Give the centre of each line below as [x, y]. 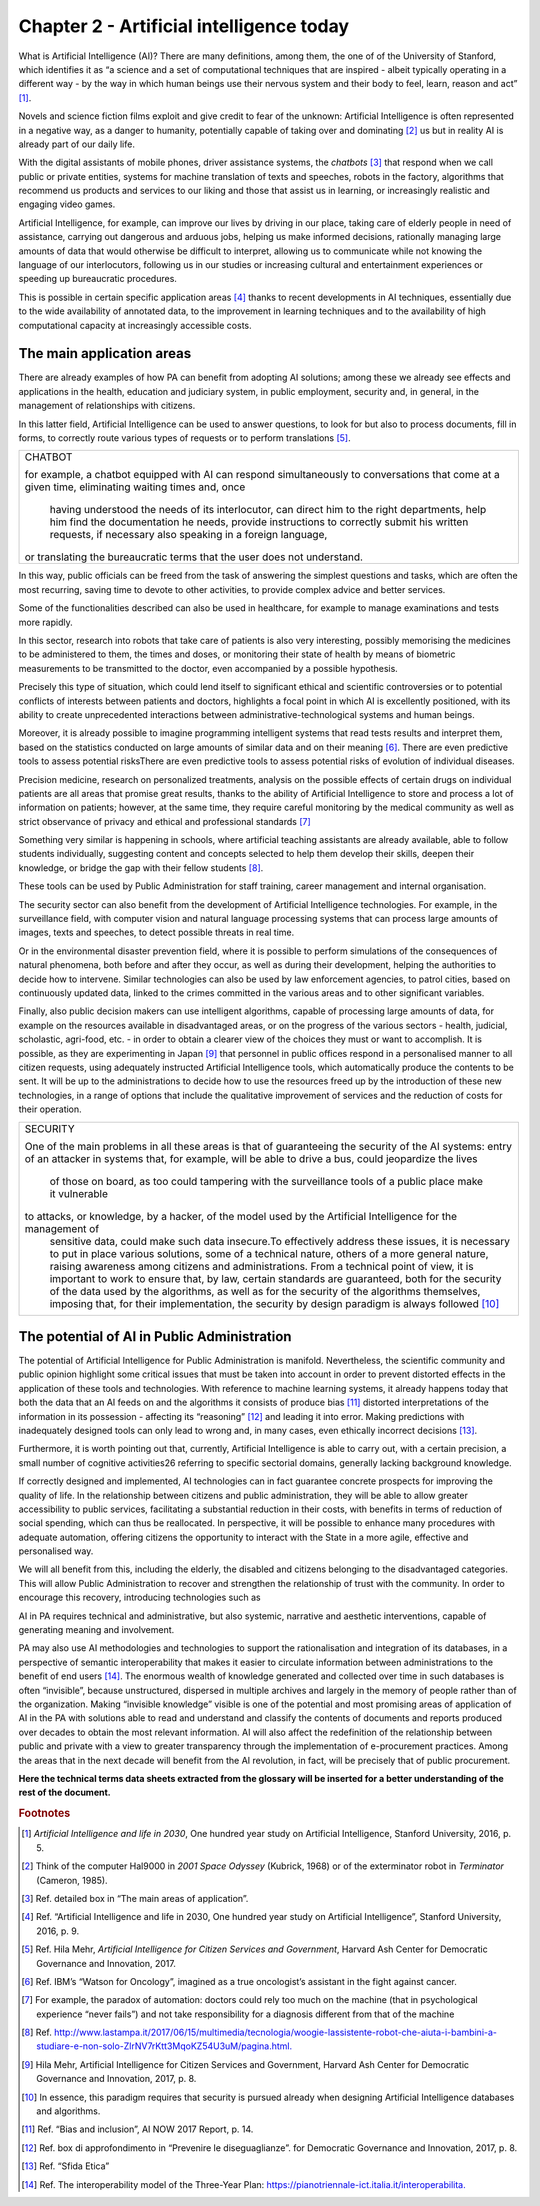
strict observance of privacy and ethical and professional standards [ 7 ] [165, 821]
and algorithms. [68, 2111]
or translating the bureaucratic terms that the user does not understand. [194, 557]
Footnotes [44, 1813]
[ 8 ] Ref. [36, 2032]
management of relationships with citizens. [107, 406]
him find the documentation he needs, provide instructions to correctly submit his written [259, 522]
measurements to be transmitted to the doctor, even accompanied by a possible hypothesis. [208, 668]
